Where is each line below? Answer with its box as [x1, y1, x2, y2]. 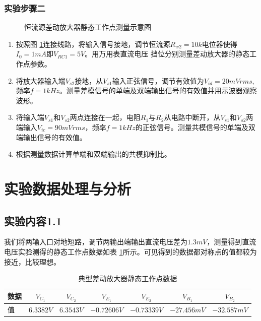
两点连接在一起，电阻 [70, 112, 141, 122]
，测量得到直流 [207, 236, 256, 247]
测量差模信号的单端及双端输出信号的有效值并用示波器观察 [66, 85, 257, 96]
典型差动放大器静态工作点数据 [78, 273, 177, 284]
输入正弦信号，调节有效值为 [112, 75, 204, 86]
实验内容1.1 [4, 213, 62, 228]
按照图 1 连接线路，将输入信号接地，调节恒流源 [16, 38, 170, 49]
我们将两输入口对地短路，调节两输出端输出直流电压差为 [4, 236, 187, 247]
